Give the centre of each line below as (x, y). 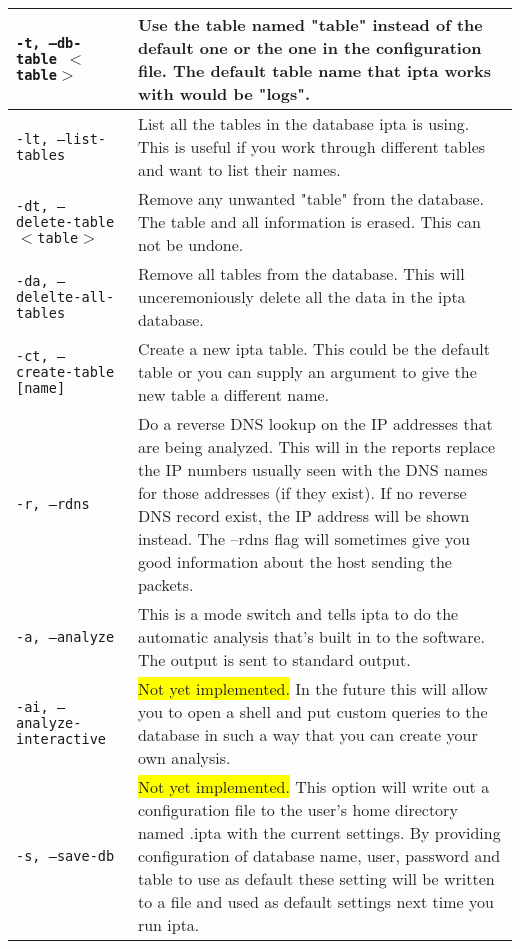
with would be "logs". (224, 93)
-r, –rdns (53, 504)
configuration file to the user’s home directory (297, 809)
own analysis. (184, 757)
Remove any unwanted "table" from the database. (310, 198)
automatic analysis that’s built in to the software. (311, 636)
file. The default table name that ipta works (314, 70)
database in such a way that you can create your (307, 734)
